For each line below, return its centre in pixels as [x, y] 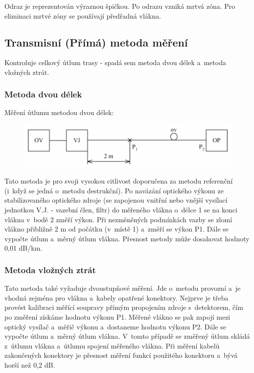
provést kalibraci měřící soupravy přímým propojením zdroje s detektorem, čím [124, 307]
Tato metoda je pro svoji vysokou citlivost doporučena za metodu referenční [119, 181]
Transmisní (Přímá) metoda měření [96, 42]
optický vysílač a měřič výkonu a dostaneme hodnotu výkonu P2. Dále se [115, 326]
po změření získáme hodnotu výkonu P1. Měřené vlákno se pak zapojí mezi [117, 316]
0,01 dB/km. [23, 248]
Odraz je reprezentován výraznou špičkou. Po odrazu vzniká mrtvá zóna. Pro [120, 6]
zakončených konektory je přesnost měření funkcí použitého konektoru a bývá [121, 355]
